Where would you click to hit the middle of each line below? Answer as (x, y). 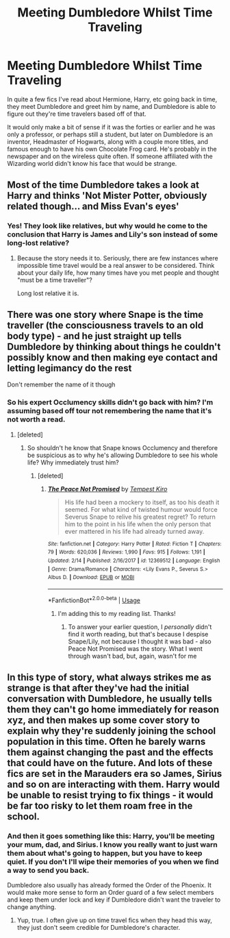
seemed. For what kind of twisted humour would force (141, 509)
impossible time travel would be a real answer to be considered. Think (116, 265)
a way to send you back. (48, 870)
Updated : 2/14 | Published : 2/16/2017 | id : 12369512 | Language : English (134, 561)
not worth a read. (36, 419)
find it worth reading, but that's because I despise (138, 634)
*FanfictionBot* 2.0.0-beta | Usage (94, 600)
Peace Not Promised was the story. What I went (136, 648)
